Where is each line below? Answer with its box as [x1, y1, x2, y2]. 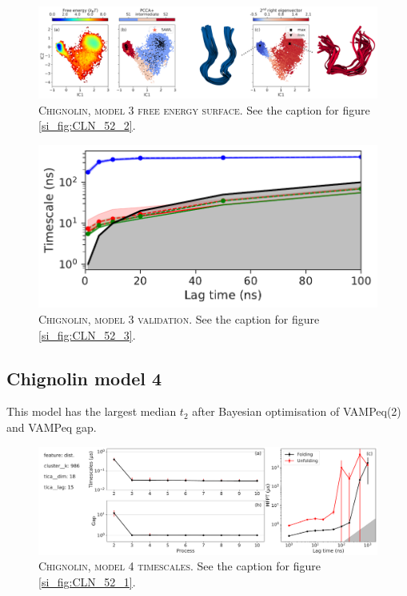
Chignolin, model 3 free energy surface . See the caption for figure [38, 101, 370, 118]
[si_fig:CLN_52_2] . [38, 117, 136, 134]
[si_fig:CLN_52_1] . [38, 574, 136, 590]
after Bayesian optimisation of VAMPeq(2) [192, 403, 401, 420]
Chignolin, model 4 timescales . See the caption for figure [38, 558, 321, 574]
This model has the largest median [6, 403, 177, 420]
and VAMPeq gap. [6, 418, 97, 435]
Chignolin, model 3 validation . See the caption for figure [38, 310, 320, 327]
